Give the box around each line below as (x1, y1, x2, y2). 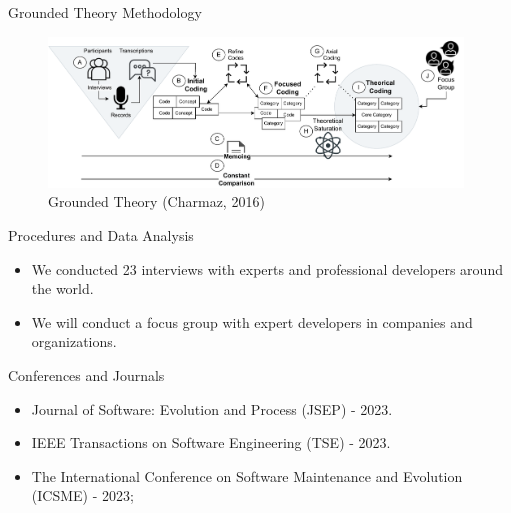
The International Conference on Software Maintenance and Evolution (31, 465, 463, 486)
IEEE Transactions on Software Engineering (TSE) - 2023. (31, 432, 391, 453)
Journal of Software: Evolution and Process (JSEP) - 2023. (31, 398, 393, 419)
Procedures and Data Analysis (8, 224, 194, 245)
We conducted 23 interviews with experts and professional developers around (31, 258, 503, 279)
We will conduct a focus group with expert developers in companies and (31, 311, 473, 332)
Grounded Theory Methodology (8, 2, 202, 22)
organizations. (31, 331, 117, 352)
